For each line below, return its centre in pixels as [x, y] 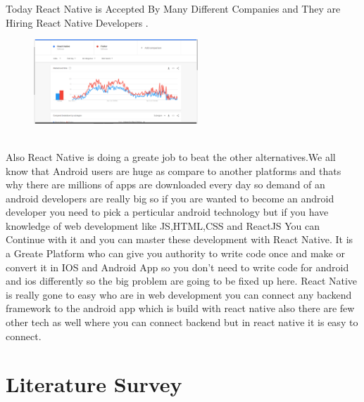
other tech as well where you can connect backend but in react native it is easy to [182, 322]
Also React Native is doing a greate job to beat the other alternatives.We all [171, 156]
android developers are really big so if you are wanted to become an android [170, 198]
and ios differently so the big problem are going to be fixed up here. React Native [182, 281]
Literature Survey [94, 384]
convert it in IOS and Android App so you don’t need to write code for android [177, 267]
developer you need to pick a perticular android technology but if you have [167, 212]
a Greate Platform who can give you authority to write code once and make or [175, 253]
